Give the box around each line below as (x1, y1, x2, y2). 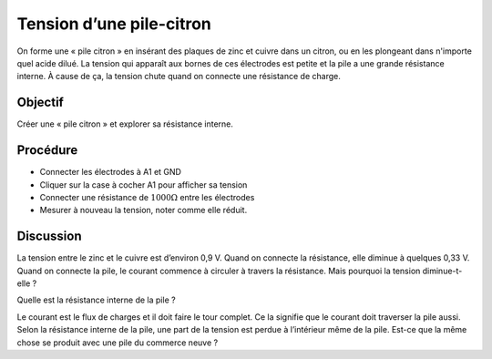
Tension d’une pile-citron (16, 14, 211, 34)
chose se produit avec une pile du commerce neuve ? (16, 337, 219, 348)
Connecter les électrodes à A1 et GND (39, 167, 182, 178)
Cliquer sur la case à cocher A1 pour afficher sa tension (39, 179, 248, 190)
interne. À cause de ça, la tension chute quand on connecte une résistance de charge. (16, 71, 341, 82)
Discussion (16, 229, 82, 244)
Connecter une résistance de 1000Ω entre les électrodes (39, 191, 255, 202)
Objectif (16, 95, 64, 110)
